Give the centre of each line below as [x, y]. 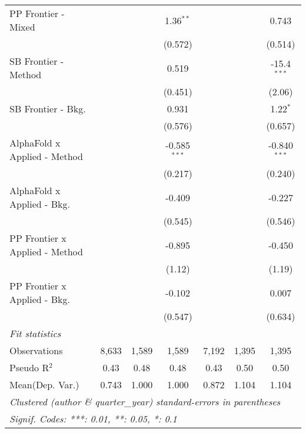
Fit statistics [35, 333]
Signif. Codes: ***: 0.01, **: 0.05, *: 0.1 [93, 419]
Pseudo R [29, 367]
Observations [36, 350]
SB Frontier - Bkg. [48, 109]
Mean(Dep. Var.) [44, 384]
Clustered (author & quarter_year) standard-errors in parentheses [145, 402]
